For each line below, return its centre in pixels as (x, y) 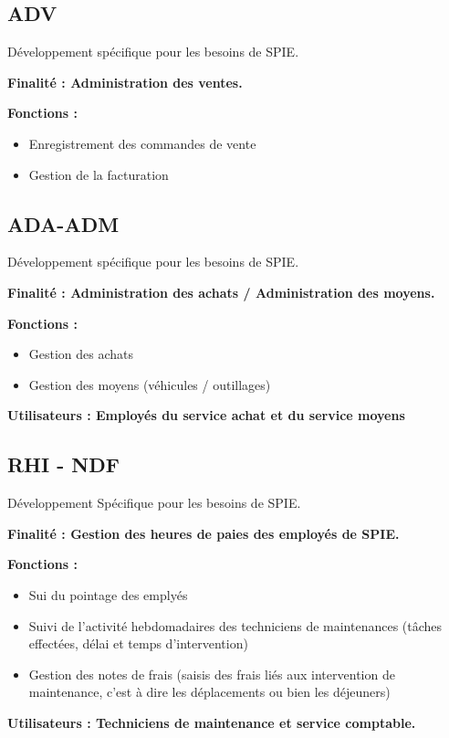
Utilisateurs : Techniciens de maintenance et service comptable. (212, 722)
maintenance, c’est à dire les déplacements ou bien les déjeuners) (209, 692)
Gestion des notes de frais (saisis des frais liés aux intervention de (212, 674)
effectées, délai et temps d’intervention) (138, 643)
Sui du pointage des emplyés (108, 594)
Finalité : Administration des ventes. (125, 82)
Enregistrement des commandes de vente (142, 143)
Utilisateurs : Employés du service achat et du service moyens (206, 415)
